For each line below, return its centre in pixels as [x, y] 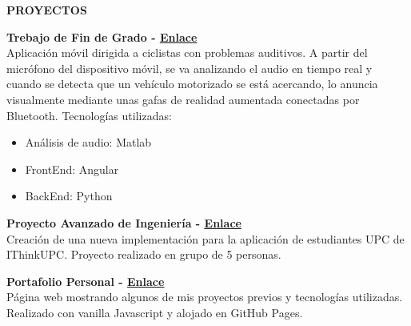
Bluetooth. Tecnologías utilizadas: [89, 115]
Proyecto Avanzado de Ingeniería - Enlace [124, 222]
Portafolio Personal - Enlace [86, 281]
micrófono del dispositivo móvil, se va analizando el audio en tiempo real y [190, 68]
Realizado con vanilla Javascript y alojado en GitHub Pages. [155, 312]
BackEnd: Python [69, 196]
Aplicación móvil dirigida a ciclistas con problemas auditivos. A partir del [187, 52]
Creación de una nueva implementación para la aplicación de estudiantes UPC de [205, 238]
